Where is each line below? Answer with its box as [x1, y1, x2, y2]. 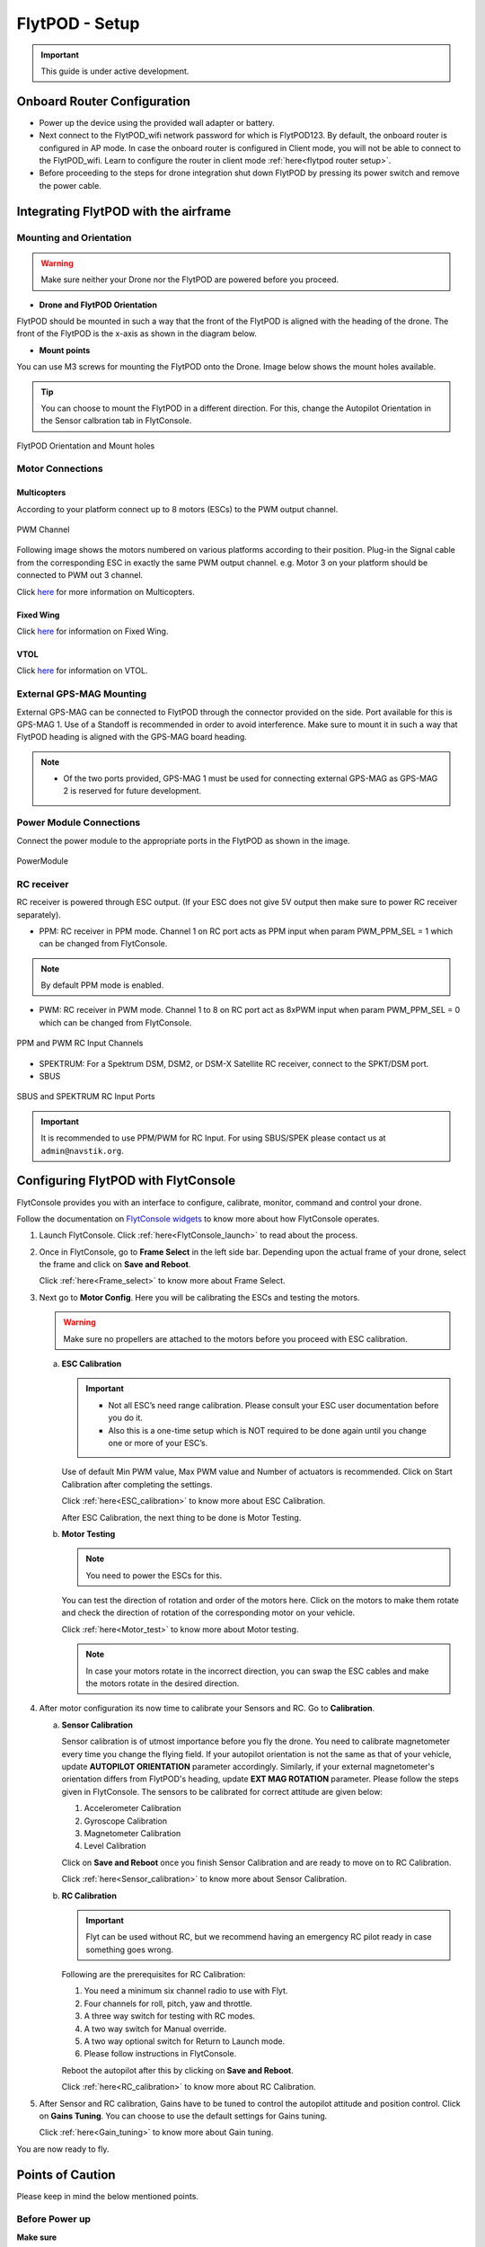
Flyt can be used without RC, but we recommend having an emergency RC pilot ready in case [85, 1932, 432, 1942]
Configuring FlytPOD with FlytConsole [16, 1173, 236, 1188]
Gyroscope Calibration [84, 1816, 168, 1826]
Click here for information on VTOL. [16, 665, 148, 676]
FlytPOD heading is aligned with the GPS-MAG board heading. [16, 732, 247, 742]
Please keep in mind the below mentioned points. [16, 2190, 199, 2201]
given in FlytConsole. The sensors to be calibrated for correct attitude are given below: [61, 1786, 384, 1797]
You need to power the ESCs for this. [85, 1569, 223, 1581]
